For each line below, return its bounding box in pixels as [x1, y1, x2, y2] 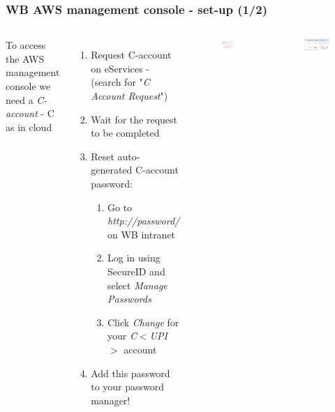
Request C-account [91, 47, 172, 62]
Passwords [107, 291, 151, 306]
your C [107, 328, 137, 343]
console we [6, 79, 51, 93]
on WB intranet [107, 227, 176, 241]
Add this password [91, 365, 170, 380]
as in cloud [6, 119, 52, 134]
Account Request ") [91, 89, 168, 102]
